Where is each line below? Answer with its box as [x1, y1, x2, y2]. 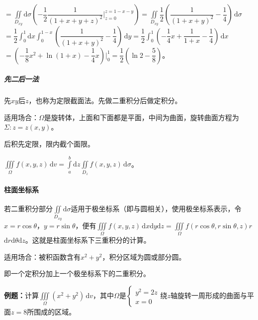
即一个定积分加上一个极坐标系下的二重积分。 [4, 268, 150, 279]
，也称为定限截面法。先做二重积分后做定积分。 [28, 95, 182, 106]
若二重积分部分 [4, 203, 53, 213]
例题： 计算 [4, 290, 39, 300]
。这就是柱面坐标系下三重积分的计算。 [25, 235, 151, 245]
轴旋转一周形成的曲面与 [170, 290, 247, 300]
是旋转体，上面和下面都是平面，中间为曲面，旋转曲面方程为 [44, 112, 239, 122]
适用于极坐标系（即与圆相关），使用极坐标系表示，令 [71, 203, 242, 213]
